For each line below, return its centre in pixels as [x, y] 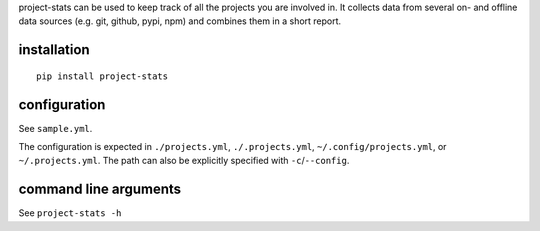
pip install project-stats [102, 76]
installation [54, 50]
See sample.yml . [55, 128]
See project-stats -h [70, 213]
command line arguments [100, 189]
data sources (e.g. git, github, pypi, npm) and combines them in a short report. [180, 21]
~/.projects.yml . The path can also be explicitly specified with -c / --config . [184, 161]
